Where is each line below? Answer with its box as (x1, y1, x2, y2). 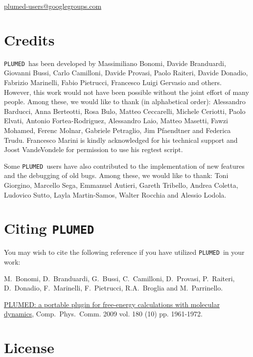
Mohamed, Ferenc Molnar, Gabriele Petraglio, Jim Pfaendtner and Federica (4, 125, 231, 135)
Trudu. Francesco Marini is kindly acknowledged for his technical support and (4, 134, 238, 145)
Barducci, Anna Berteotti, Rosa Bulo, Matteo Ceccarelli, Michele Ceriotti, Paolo (4, 106, 246, 116)
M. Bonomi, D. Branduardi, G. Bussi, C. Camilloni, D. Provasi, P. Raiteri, (4, 273, 235, 283)
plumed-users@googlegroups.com (4, 1, 102, 11)
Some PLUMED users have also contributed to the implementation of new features (4, 160, 245, 171)
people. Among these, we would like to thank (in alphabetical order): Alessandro (4, 96, 246, 107)
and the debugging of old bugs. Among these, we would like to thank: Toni (4, 170, 229, 180)
